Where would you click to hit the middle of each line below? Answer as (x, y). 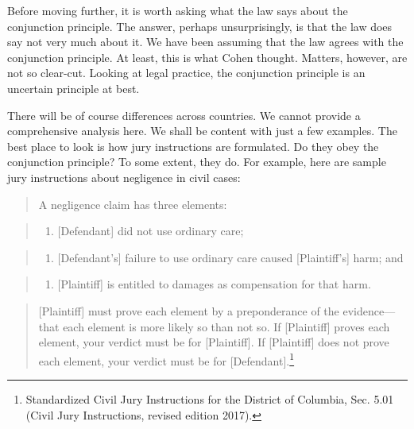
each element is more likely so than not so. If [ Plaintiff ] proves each (226, 326)
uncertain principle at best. (74, 88)
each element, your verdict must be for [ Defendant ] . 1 (166, 359)
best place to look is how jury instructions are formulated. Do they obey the (193, 146)
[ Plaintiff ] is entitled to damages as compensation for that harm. (214, 284)
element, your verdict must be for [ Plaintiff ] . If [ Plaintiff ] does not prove (214, 342)
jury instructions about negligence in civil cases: (124, 177)
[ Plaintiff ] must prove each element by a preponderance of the (189, 310)
